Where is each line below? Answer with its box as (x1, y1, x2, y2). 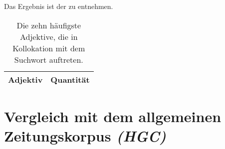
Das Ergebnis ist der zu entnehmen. (4, 1, 113, 11)
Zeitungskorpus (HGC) (4, 125, 166, 146)
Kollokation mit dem (12, 42, 85, 54)
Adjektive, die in (20, 30, 78, 42)
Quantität (50, 73, 90, 85)
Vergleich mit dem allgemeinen (4, 106, 222, 126)
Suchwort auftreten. (14, 53, 83, 65)
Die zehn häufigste (16, 19, 81, 31)
